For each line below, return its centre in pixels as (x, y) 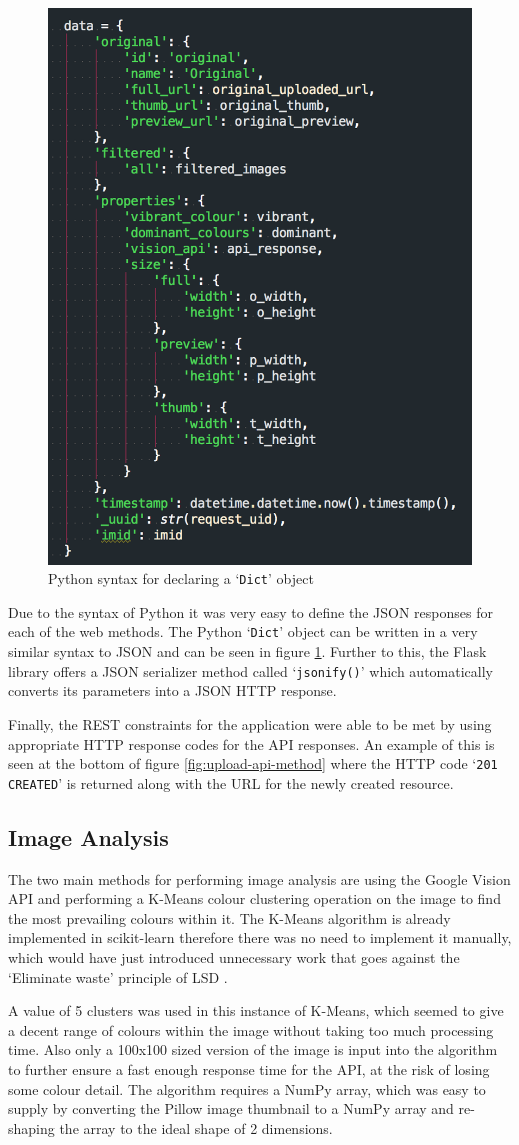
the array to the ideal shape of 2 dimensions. (196, 1127)
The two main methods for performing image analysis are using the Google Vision (259, 878)
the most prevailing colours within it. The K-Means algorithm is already (229, 917)
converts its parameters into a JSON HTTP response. (172, 690)
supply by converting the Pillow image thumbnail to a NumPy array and (231, 1108)
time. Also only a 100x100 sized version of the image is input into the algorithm (253, 1049)
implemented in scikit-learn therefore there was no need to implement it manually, (260, 937)
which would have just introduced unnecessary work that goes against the (234, 957)
